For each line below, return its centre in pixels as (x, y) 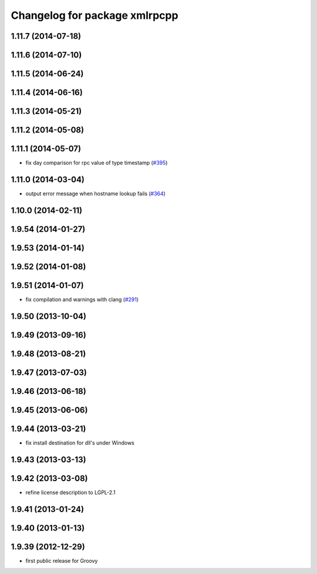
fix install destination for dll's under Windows (80, 443)
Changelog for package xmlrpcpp (95, 15)
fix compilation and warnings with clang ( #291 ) (82, 299)
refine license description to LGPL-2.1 (70, 492)
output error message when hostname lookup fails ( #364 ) (95, 193)
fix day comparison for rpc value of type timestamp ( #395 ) (97, 163)
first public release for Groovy (62, 560)
